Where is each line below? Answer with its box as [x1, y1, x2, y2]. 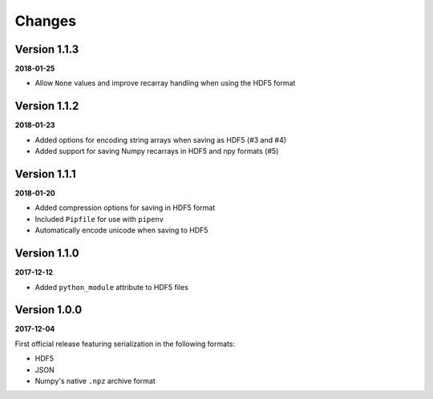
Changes [14, 12, 76, 30]
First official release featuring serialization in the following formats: [14, 339, 236, 349]
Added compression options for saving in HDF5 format [34, 203, 216, 212]
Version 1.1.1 [14, 167, 76, 180]
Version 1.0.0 [14, 303, 83, 316]
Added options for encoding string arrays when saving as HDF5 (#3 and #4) [34, 135, 287, 144]
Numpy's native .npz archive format [34, 376, 156, 385]
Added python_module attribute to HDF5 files [34, 282, 188, 292]
